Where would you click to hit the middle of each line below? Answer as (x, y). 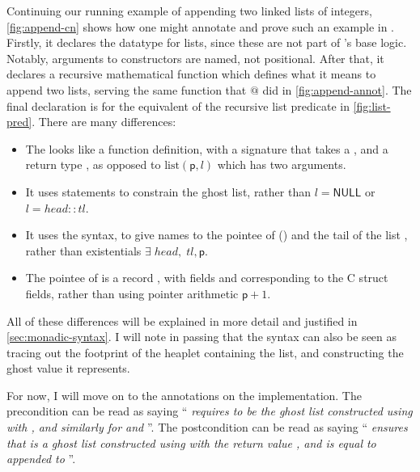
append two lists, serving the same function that (127, 89)
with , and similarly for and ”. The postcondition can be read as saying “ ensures (207, 427)
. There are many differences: (104, 122)
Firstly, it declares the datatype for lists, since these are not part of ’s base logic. (207, 42)
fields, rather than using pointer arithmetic (132, 293)
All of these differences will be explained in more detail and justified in (182, 320)
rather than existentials (83, 250)
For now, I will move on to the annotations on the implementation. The (184, 395)
